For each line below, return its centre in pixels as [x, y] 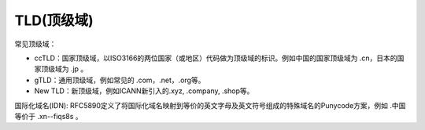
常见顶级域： [35, 44]
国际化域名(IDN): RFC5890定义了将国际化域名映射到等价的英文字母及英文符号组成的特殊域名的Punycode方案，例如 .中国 [210, 105]
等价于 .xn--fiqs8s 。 [48, 116]
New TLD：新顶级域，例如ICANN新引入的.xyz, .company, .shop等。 [144, 91]
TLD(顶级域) [54, 20]
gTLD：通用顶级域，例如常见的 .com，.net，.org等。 [120, 80]
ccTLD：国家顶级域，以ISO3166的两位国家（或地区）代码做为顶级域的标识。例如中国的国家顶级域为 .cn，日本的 [216, 58]
